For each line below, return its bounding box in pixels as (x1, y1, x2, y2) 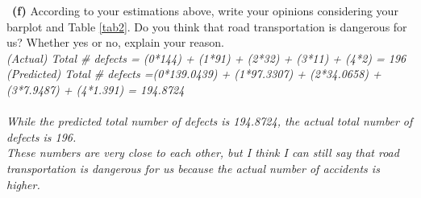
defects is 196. (6, 128, 77, 145)
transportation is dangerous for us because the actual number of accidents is (6, 159, 380, 176)
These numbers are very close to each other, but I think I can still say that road (6, 144, 399, 161)
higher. (6, 175, 40, 192)
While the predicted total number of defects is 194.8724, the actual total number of (6, 113, 413, 130)
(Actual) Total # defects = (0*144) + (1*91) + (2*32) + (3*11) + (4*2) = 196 (6, 49, 406, 66)
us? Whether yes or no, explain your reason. (6, 34, 224, 51)
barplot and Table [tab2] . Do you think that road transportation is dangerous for (6, 18, 407, 35)
